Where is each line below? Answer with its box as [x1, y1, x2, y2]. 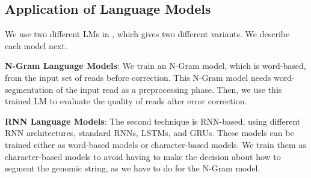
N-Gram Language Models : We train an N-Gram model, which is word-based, [5, 59, 306, 72]
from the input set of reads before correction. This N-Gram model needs [5, 71, 271, 83]
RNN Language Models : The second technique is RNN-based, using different [5, 114, 301, 127]
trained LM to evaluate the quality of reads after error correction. [5, 95, 247, 107]
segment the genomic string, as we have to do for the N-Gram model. [5, 162, 260, 174]
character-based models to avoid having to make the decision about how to [5, 150, 281, 162]
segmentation [5, 83, 54, 95]
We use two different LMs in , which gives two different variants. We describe [5, 28, 290, 40]
